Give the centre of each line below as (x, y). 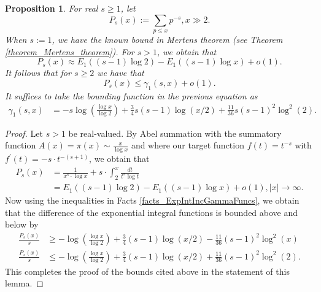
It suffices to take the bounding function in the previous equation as (131, 95)
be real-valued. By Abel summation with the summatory (175, 133)
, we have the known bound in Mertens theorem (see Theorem (167, 39)
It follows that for (38, 73)
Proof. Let (24, 133)
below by (22, 224)
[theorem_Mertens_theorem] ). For (70, 51)
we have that (121, 73)
